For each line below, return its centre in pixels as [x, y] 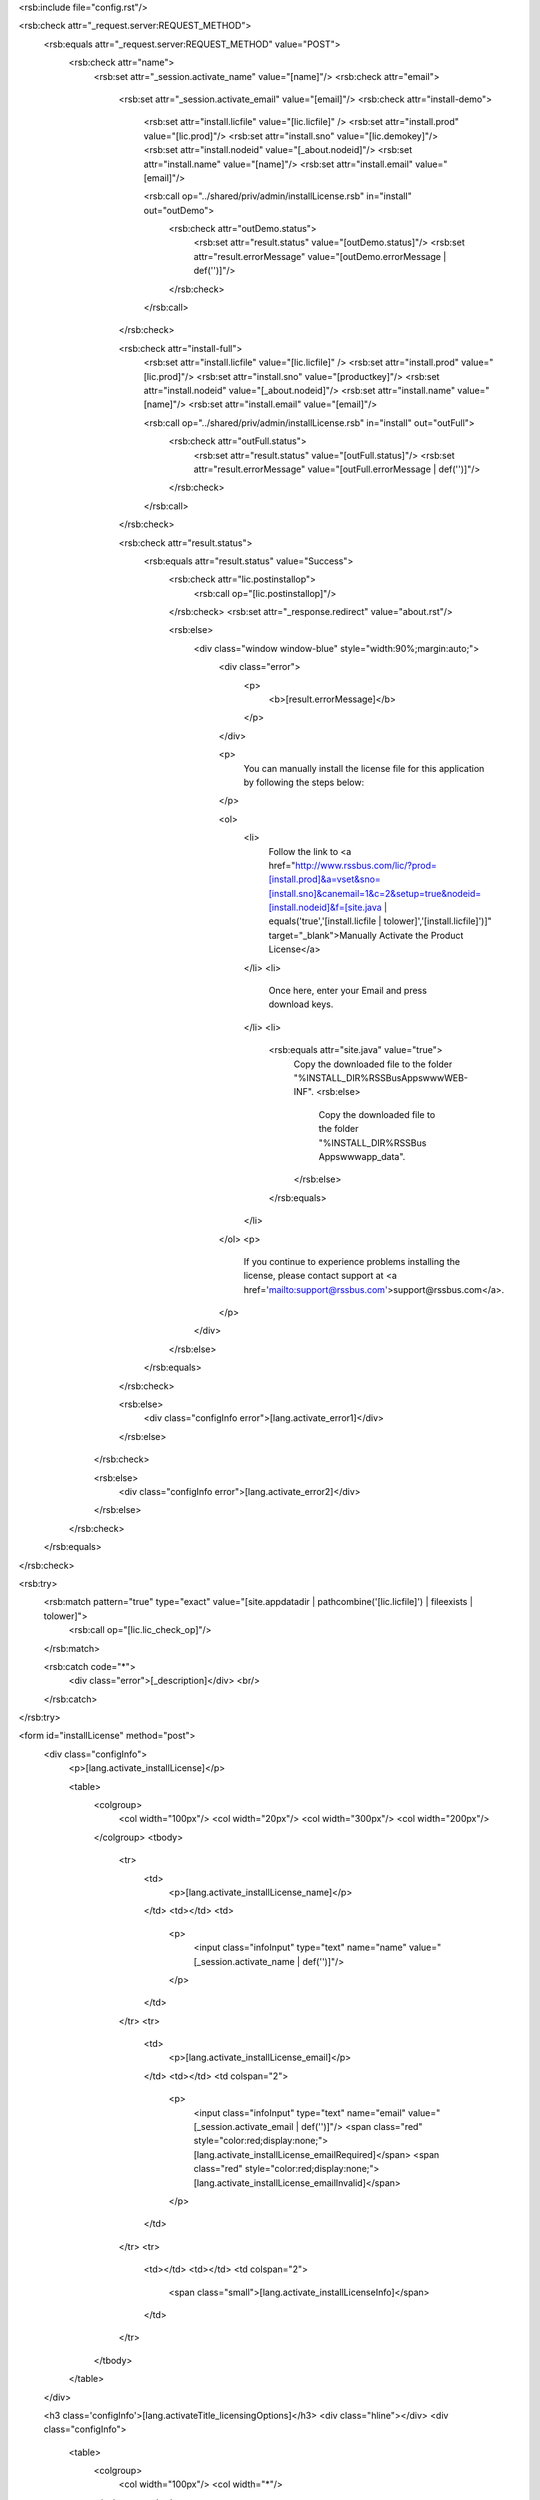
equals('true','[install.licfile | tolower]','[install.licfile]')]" [380, 921]
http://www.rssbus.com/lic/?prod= [366, 865]
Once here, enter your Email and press [347, 991]
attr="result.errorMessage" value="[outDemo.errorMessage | [320, 256]
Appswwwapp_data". [362, 1156]
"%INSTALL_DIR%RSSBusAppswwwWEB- [381, 1078]
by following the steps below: [304, 782]
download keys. [301, 1004]
